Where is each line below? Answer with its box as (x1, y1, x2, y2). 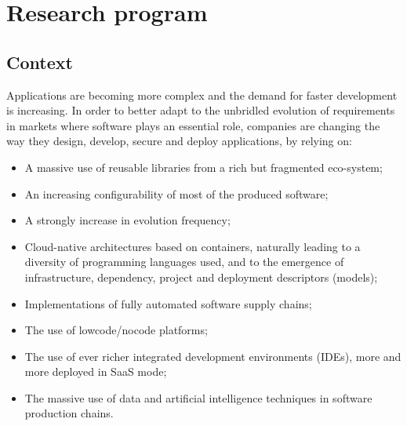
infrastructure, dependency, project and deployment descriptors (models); (24, 268, 378, 285)
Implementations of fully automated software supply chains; (24, 295, 312, 311)
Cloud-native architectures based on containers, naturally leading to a (24, 238, 361, 254)
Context (6, 49, 73, 74)
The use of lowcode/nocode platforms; (24, 322, 208, 338)
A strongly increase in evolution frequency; (24, 212, 231, 228)
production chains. (24, 405, 114, 421)
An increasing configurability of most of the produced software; (24, 185, 329, 202)
